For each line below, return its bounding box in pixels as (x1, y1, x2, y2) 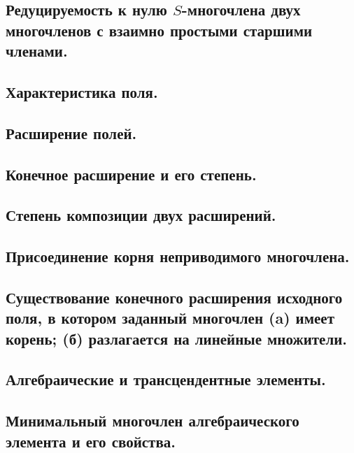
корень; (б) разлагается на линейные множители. (6, 327, 347, 349)
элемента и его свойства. (6, 430, 176, 452)
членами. (6, 40, 68, 62)
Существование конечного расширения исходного (6, 286, 343, 308)
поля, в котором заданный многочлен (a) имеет (6, 307, 334, 329)
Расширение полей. (6, 122, 137, 143)
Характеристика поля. (6, 80, 158, 102)
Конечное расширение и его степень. (6, 163, 257, 185)
